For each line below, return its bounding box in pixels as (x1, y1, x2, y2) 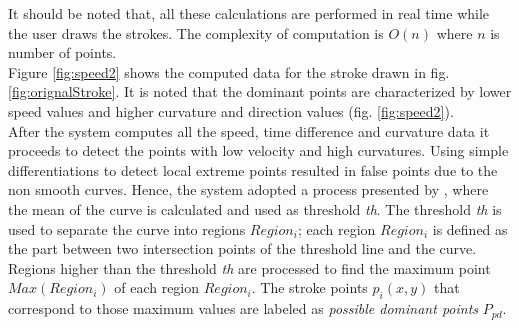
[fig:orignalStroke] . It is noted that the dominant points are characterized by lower (8, 81, 512, 102)
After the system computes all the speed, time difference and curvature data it (8, 120, 490, 141)
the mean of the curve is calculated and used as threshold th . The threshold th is (8, 198, 502, 219)
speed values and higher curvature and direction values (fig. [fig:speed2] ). (8, 100, 454, 121)
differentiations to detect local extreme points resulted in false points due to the (8, 159, 498, 180)
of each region (114, 277, 200, 298)
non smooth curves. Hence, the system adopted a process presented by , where (8, 179, 489, 200)
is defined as (432, 218, 508, 239)
